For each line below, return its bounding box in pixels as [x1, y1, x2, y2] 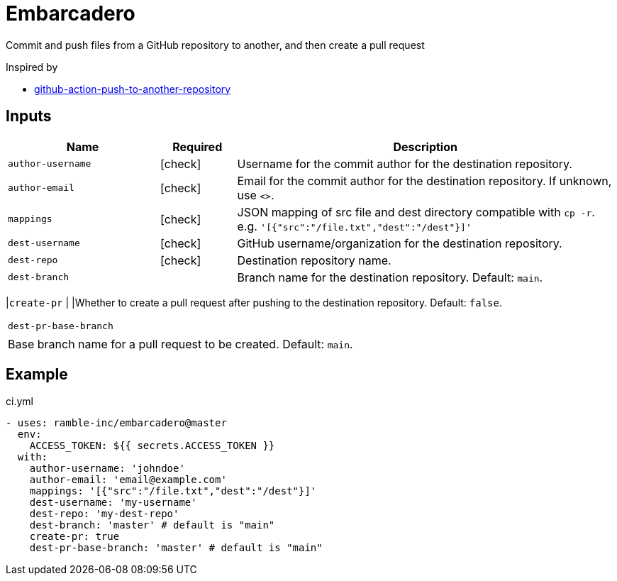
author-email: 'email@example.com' [29, 474, 227, 486]
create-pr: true [29, 531, 120, 543]
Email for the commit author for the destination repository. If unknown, [237, 173, 612, 188]
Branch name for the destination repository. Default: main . [237, 270, 543, 284]
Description [393, 139, 457, 154]
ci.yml [6, 395, 33, 408]
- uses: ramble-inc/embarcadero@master [6, 417, 227, 429]
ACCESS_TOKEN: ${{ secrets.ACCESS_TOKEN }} [29, 440, 275, 452]
